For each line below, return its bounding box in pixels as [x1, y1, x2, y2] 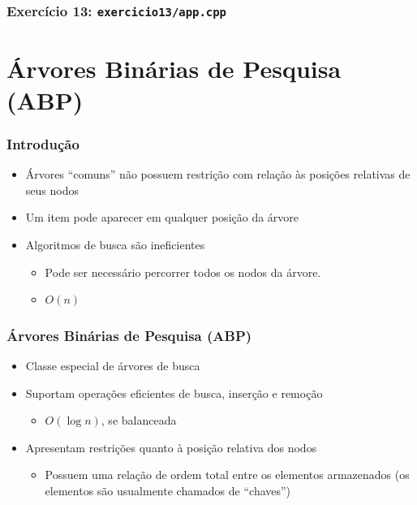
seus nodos [25, 181, 79, 198]
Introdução [6, 133, 80, 153]
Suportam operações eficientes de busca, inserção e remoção [25, 384, 323, 401]
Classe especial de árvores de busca [25, 356, 200, 373]
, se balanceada [101, 412, 177, 429]
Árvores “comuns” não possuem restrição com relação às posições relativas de [25, 166, 411, 183]
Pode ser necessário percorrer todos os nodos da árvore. [45, 263, 321, 280]
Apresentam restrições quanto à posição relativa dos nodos [25, 438, 317, 455]
